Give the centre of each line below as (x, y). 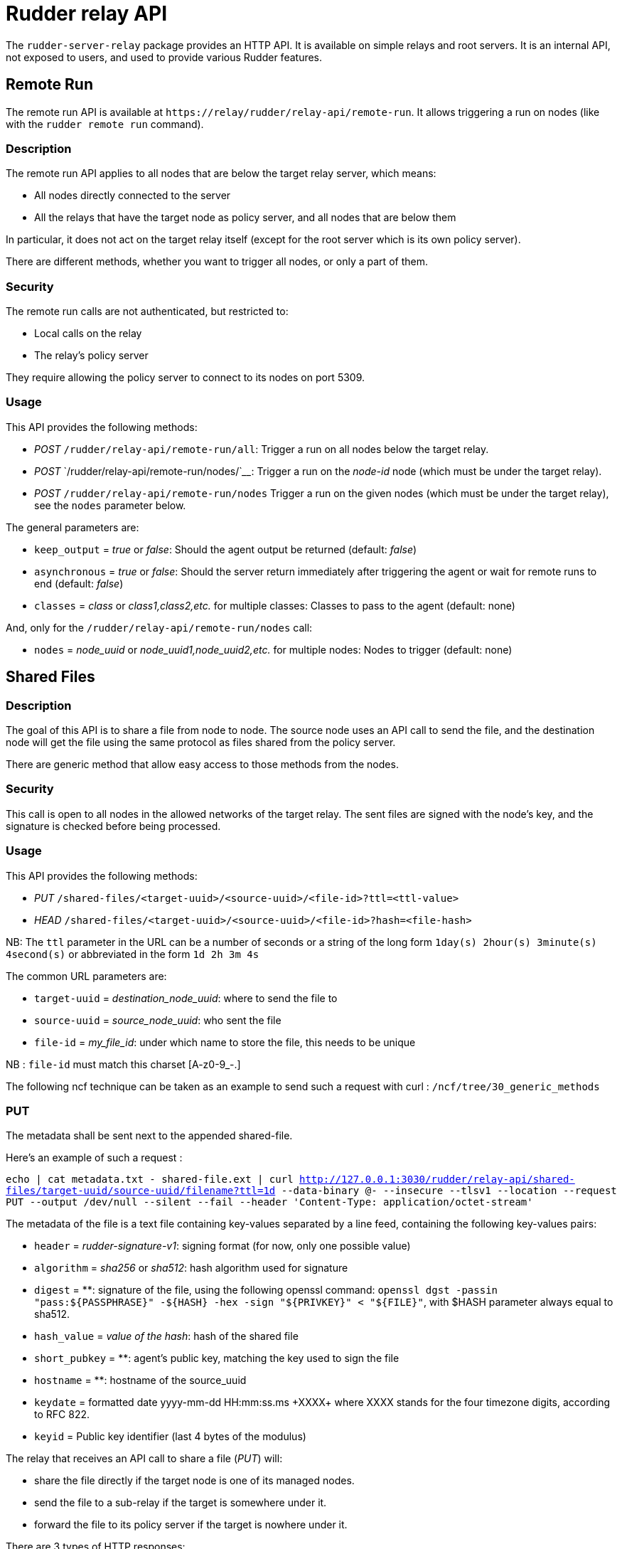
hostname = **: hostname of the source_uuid (140, 1380)
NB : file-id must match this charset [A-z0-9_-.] (123, 1064)
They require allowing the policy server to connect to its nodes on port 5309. (186, 378)
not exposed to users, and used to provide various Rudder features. (164, 57)
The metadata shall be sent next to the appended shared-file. (149, 1136)
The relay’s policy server (91, 356)
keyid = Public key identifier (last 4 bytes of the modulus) (170, 1437)
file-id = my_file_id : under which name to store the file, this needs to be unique (225, 1042)
